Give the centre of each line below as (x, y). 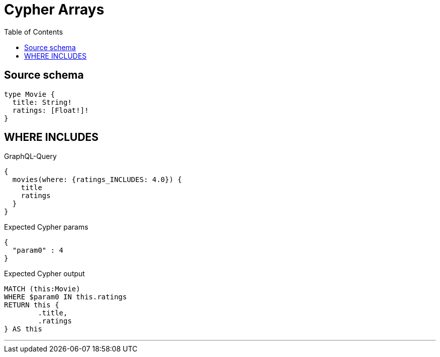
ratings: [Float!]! (50, 110)
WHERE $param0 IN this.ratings (66, 297)
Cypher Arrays (54, 10)
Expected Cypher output (44, 274)
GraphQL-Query (30, 156)
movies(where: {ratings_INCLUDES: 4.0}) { (97, 180)
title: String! (42, 102)
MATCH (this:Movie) (42, 289)
